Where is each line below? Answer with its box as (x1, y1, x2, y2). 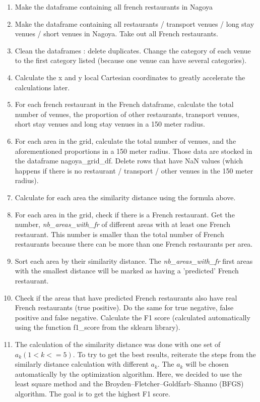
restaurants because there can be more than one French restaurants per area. (15, 239, 253, 249)
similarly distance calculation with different (15, 359, 149, 369)
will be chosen (185, 359, 229, 369)
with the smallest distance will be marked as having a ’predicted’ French (15, 265, 239, 276)
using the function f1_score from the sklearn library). (15, 322, 180, 332)
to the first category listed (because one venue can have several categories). (15, 55, 247, 66)
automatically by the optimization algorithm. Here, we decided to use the (15, 368, 242, 379)
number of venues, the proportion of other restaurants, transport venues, (15, 108, 239, 119)
